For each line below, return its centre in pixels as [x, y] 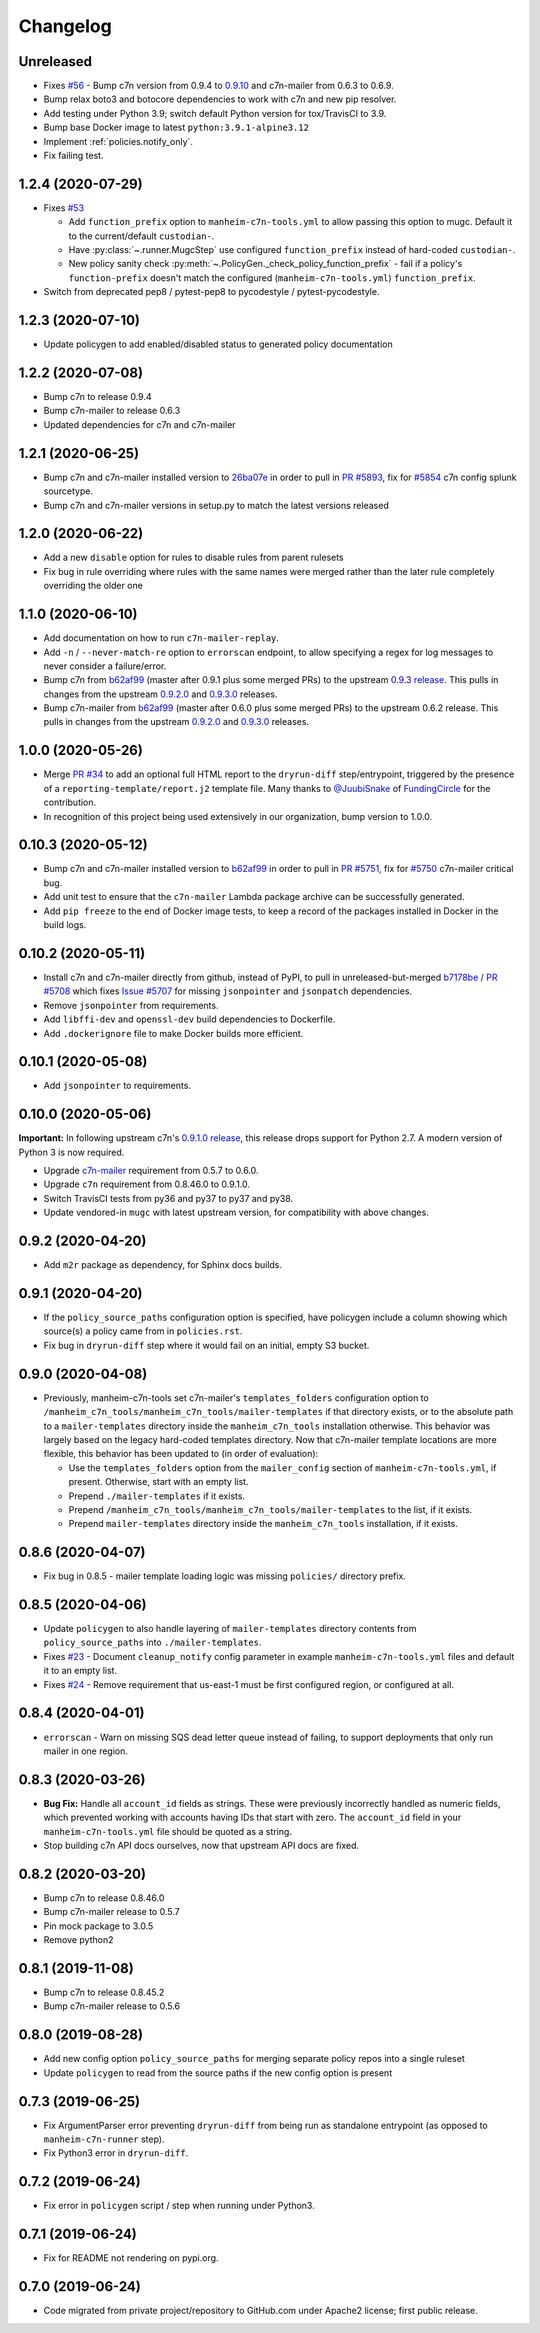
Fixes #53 [64, 207]
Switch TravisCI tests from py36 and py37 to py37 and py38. [168, 1198]
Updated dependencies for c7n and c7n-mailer [139, 424]
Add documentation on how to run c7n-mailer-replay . [161, 638]
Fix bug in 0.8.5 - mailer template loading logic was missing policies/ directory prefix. [225, 1576]
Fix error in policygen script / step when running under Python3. [179, 2206]
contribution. [70, 802]
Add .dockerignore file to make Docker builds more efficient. [173, 1033]
